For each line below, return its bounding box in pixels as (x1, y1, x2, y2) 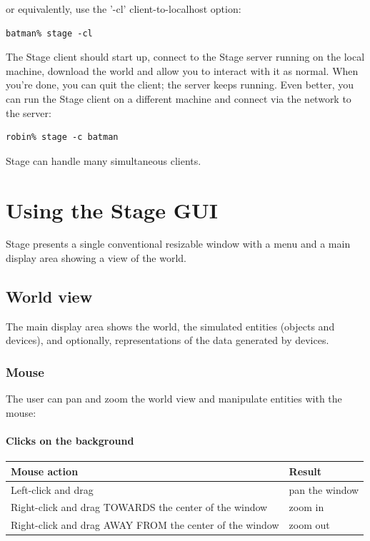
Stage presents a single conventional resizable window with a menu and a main (6, 236, 351, 251)
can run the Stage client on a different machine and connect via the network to (6, 91, 351, 106)
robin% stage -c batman (6, 132, 119, 143)
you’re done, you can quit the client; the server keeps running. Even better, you (6, 77, 354, 92)
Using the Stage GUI (6, 195, 218, 224)
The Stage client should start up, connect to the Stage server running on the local (6, 49, 365, 64)
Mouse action (11, 463, 79, 478)
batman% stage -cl (6, 28, 93, 39)
